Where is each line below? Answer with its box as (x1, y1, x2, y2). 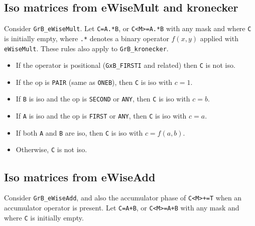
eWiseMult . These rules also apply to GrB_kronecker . (4, 43, 169, 53)
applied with (200, 33, 238, 43)
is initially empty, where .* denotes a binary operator (4, 33, 169, 43)
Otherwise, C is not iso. (16, 144, 87, 155)
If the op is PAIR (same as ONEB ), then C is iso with (16, 76, 173, 87)
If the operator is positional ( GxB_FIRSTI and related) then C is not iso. (16, 60, 235, 70)
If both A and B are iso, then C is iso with (16, 127, 143, 138)
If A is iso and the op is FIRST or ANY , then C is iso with (16, 110, 187, 121)
